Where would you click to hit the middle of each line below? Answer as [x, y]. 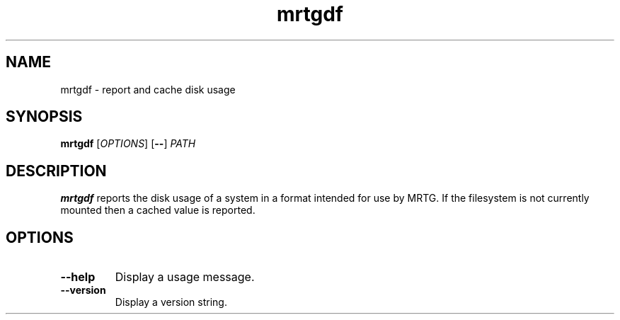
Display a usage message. [185, 277]
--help [78, 277]
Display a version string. [171, 302]
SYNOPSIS [44, 117]
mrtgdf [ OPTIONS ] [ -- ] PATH [128, 144]
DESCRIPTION [56, 171]
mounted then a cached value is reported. [158, 210]
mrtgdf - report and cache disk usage [148, 89]
